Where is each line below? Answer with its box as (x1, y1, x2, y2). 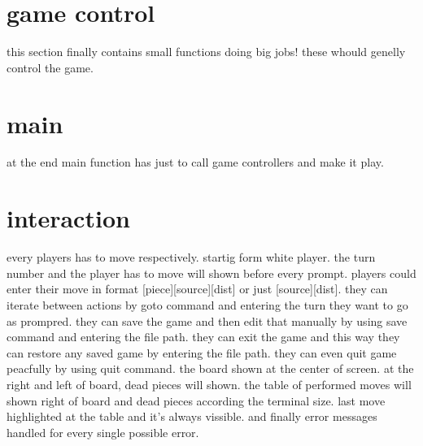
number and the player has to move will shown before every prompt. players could (7, 264, 416, 281)
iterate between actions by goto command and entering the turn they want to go (7, 296, 408, 313)
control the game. (7, 58, 94, 76)
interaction (7, 201, 130, 235)
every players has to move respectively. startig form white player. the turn (7, 249, 376, 266)
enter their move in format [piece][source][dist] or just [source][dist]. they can (7, 280, 388, 297)
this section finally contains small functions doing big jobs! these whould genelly (7, 43, 406, 60)
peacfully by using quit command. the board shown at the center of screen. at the (7, 360, 414, 377)
